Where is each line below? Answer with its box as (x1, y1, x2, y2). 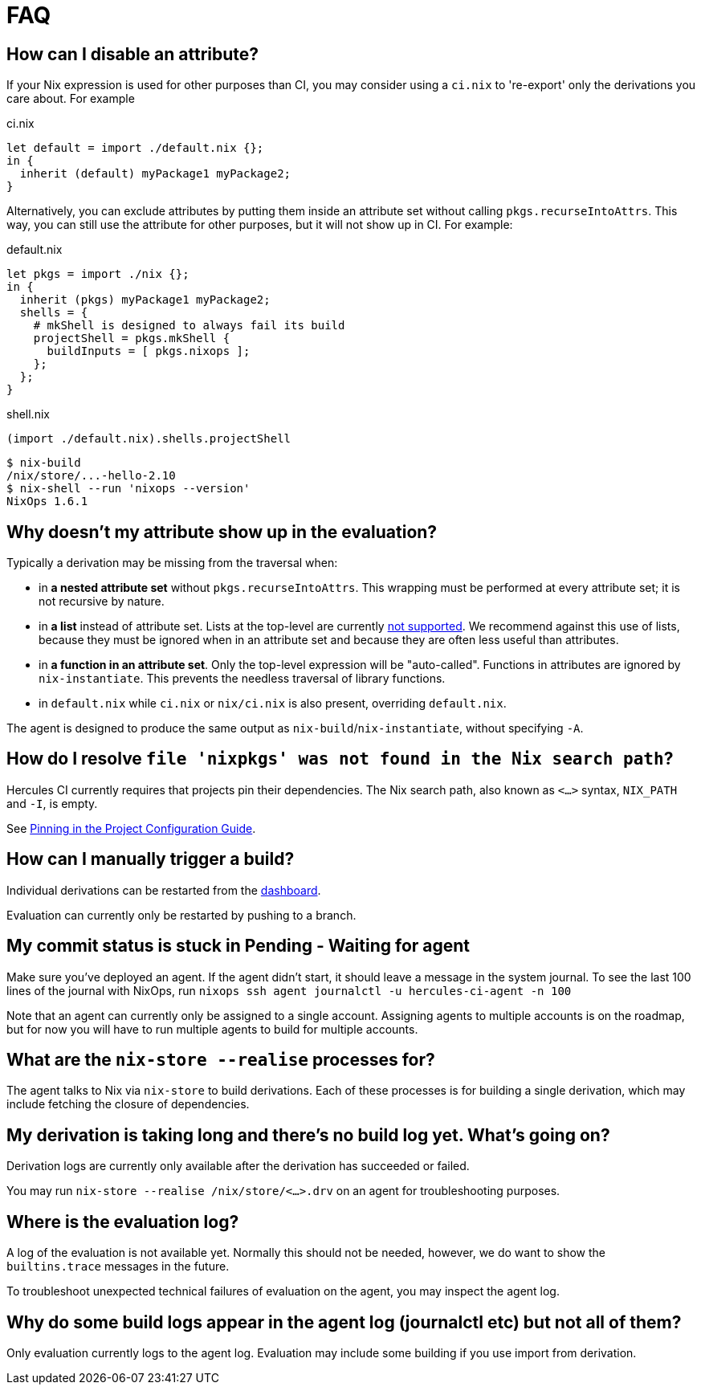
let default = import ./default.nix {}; (6, 141, 264, 155)
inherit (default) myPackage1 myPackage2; (19, 167, 291, 181)
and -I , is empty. (6, 796, 98, 810)
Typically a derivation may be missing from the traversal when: (6, 556, 338, 570)
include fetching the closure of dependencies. (6, 1097, 250, 1112)
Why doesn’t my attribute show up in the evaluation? (6, 521, 438, 542)
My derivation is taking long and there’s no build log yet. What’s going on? (6, 1124, 610, 1145)
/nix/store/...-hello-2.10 (6, 469, 176, 483)
